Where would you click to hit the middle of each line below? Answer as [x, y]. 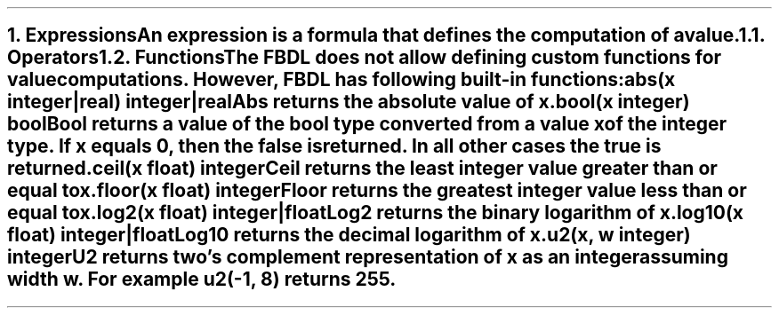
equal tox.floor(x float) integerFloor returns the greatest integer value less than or [377, 191]
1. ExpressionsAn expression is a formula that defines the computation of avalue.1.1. [386, 35]
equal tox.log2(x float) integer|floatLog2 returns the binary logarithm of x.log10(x [376, 213]
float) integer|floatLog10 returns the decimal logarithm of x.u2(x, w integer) [349, 235]
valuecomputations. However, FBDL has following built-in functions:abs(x [341, 80]
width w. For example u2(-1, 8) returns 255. [202, 280]
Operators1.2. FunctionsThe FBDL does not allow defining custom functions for [365, 58]
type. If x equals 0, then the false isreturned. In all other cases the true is [334, 146]
